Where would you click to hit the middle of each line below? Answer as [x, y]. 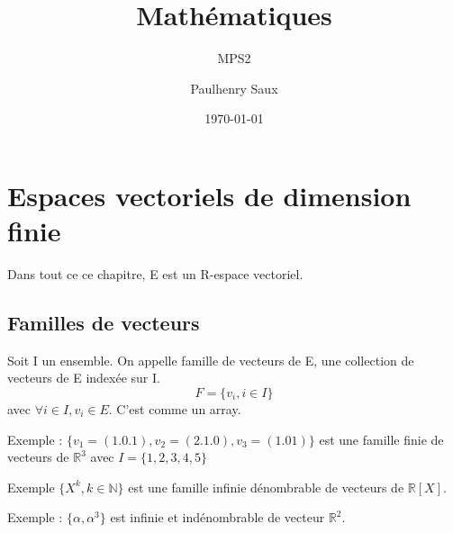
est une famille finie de [381, 439]
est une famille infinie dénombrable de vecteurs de [266, 487]
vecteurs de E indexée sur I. [84, 378]
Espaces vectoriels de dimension [209, 195]
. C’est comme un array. [175, 409]
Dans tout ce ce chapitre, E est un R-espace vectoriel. [155, 274]
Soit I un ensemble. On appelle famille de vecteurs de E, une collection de [211, 360]
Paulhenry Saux [234, 88]
